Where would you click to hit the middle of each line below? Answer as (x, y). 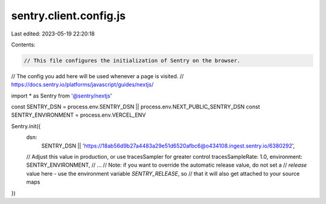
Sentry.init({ (26, 126)
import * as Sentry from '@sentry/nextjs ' (62, 96)
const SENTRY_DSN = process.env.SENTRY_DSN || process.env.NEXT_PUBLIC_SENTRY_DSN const (136, 107)
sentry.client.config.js (69, 16)
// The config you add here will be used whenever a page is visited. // (97, 76)
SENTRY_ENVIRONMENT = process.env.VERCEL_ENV (78, 115)
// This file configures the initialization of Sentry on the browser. (132, 60)
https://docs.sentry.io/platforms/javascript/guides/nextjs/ (82, 85)
